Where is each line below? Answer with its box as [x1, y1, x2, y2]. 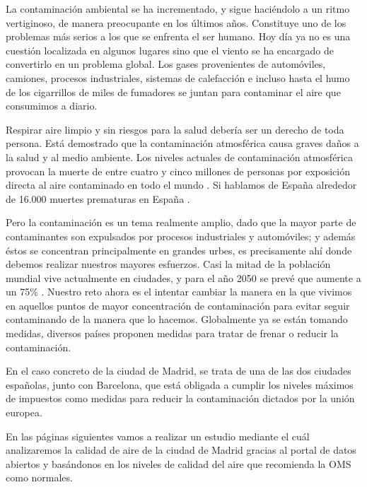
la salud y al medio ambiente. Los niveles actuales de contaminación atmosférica [6, 149, 353, 164]
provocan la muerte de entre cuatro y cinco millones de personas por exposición [6, 163, 351, 178]
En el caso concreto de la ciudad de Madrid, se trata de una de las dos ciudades [6, 363, 351, 378]
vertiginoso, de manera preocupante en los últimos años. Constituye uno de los [6, 15, 346, 30]
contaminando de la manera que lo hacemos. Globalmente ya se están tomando [6, 312, 348, 327]
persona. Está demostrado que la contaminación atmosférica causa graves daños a [6, 136, 359, 151]
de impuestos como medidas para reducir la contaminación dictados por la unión [6, 391, 355, 406]
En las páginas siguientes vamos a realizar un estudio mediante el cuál [6, 428, 310, 443]
